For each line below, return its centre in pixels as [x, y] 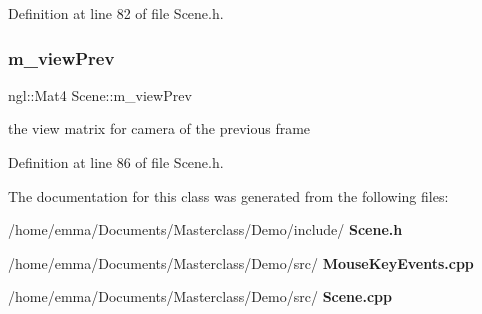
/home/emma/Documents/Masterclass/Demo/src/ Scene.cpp [200, 296]
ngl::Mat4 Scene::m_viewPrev [100, 94]
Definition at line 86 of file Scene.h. [116, 162]
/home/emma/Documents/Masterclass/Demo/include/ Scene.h [205, 229]
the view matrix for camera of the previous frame [159, 128]
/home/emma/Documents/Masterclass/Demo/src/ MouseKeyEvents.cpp [241, 262]
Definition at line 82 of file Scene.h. [116, 13]
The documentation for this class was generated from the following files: [228, 195]
